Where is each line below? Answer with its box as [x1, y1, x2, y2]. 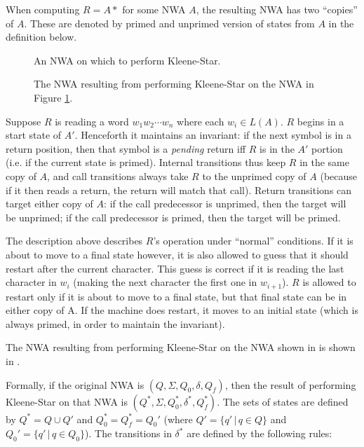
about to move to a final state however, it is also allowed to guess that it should [6, 247, 349, 261]
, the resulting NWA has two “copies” [196, 2, 358, 16]
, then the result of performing [224, 377, 356, 392]
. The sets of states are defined [217, 394, 349, 408]
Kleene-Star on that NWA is [6, 394, 128, 408]
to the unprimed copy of [202, 168, 306, 183]
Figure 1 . [34, 90, 73, 104]
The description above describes [6, 233, 143, 248]
